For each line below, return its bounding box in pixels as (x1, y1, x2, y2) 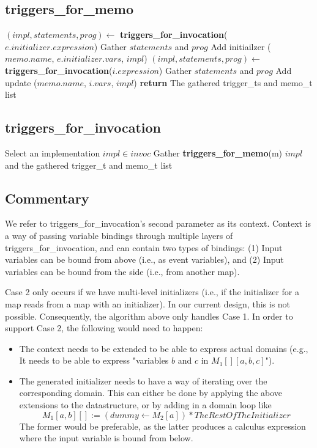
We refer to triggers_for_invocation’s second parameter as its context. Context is (5, 217, 311, 230)
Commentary (5, 188, 89, 207)
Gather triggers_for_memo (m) (153, 146, 283, 159)
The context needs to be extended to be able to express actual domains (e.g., (19, 342, 308, 354)
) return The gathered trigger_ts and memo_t (133, 76, 313, 89)
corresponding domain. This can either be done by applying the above (19, 386, 283, 399)
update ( (5, 76, 37, 89)
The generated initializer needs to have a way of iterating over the (19, 374, 267, 387)
